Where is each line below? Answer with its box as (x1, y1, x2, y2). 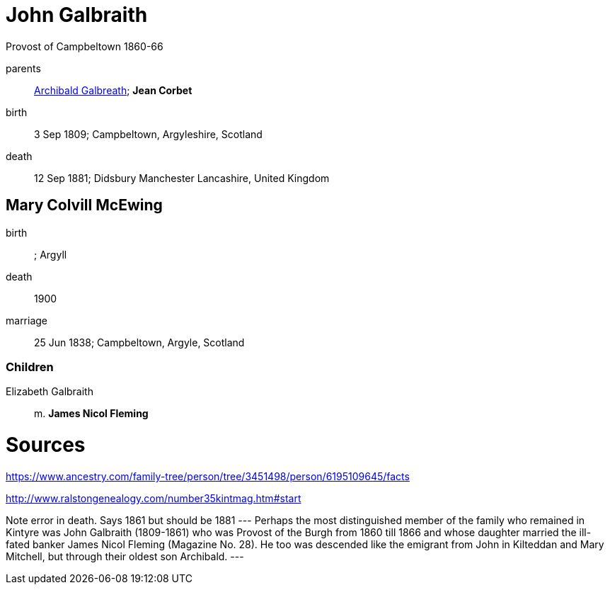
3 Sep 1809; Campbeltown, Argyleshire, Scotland (34, 127, 263, 140)
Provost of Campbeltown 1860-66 (6, 40, 163, 52)
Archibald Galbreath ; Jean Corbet (34, 84, 192, 96)
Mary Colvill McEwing (6, 196, 163, 215)
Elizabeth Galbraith (6, 385, 93, 398)
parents (6, 62, 41, 74)
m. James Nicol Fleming (34, 407, 149, 420)
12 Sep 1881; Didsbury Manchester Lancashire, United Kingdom (34, 171, 330, 184)
